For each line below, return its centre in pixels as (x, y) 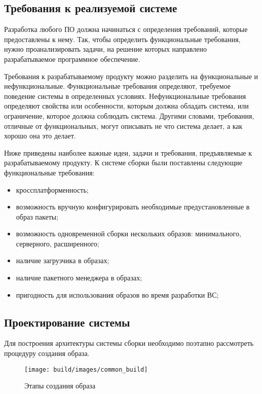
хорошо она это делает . (40, 136)
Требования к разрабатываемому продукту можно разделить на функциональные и (131, 76)
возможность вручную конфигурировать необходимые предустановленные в (133, 207)
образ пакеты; (37, 216)
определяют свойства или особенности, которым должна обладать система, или (126, 106)
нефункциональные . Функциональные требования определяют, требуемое (118, 86)
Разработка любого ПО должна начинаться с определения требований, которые (126, 29)
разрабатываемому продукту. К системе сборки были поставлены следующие (123, 163)
